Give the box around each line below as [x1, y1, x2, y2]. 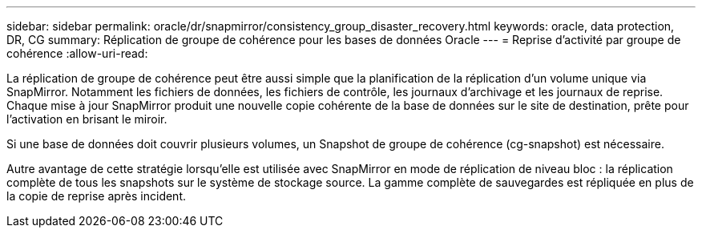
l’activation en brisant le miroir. [6, 112, 167, 126]
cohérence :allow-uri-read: [6, 46, 148, 60]
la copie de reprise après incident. [6, 189, 187, 203]
